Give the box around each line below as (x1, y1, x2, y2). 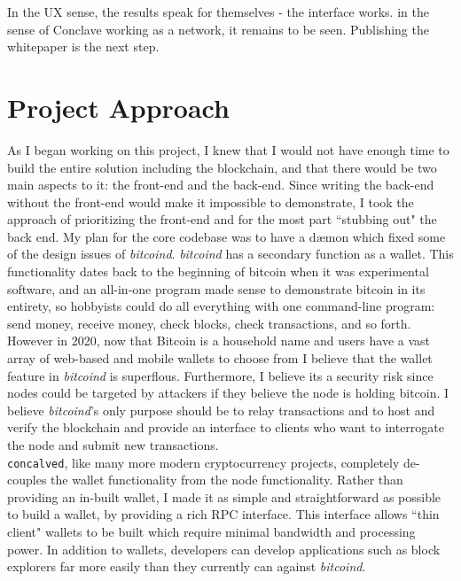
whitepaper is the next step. (7, 37, 160, 56)
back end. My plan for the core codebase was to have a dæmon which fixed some (7, 227, 446, 245)
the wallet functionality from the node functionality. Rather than (51, 470, 403, 489)
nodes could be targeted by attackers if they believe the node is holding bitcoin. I (7, 383, 449, 402)
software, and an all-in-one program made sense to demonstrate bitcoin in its (7, 279, 426, 298)
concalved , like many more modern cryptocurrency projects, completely (7, 453, 400, 471)
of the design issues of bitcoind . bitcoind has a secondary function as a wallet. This (7, 244, 454, 263)
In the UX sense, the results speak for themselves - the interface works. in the (7, 3, 429, 20)
